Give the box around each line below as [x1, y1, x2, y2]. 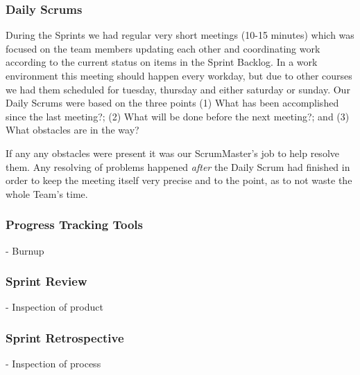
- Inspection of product [6, 300, 103, 314]
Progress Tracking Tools [6, 216, 143, 233]
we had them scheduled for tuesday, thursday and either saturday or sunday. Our [6, 82, 350, 96]
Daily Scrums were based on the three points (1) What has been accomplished [6, 95, 339, 110]
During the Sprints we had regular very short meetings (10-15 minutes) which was [6, 28, 354, 42]
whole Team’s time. [6, 186, 88, 201]
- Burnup [6, 243, 44, 257]
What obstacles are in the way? [6, 122, 139, 137]
